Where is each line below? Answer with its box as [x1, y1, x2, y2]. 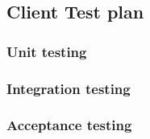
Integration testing [6, 78, 131, 98]
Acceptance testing [6, 115, 132, 135]
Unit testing [6, 41, 87, 61]
